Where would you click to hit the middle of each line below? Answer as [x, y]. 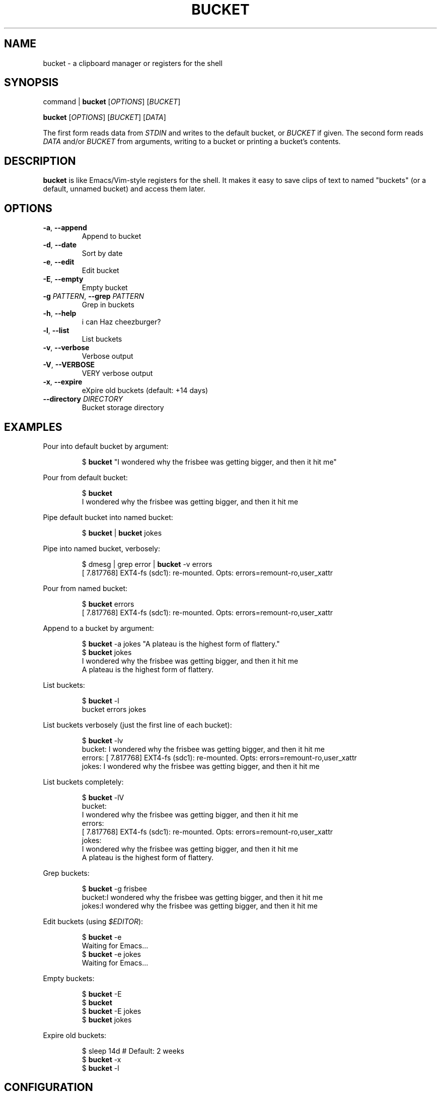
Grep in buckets [108, 305]
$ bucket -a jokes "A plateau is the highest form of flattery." [181, 643]
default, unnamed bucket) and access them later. [124, 189]
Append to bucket [112, 236]
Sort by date [102, 253]
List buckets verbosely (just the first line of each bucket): [137, 725]
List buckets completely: [83, 782]
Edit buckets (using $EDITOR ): [93, 921]
